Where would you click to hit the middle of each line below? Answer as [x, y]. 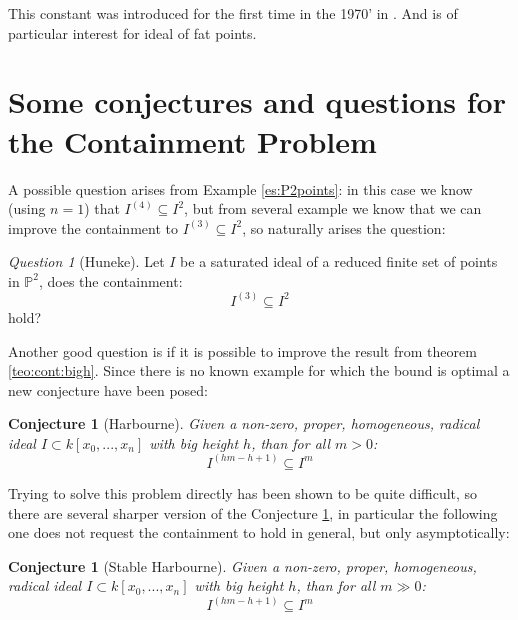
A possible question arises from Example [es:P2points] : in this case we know [240, 188]
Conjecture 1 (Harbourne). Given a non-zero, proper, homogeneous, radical [244, 423]
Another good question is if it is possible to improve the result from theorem [242, 350]
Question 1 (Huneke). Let [86, 261]
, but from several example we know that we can [333, 208]
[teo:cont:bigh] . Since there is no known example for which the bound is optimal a [259, 370]
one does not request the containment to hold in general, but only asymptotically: [259, 532]
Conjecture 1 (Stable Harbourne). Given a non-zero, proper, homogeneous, [242, 565]
